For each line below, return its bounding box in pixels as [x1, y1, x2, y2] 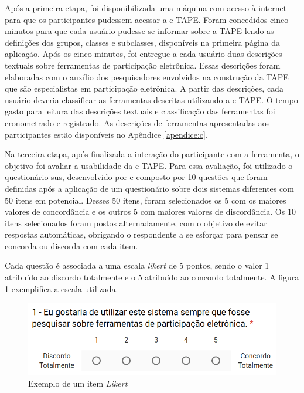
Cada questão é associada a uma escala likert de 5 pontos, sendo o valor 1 [5, 259, 269, 272]
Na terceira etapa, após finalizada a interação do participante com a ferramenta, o [5, 148, 299, 160]
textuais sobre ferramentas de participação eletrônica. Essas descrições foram [5, 59, 281, 71]
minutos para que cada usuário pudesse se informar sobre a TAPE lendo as [5, 25, 274, 37]
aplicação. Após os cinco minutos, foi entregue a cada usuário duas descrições [5, 48, 282, 60]
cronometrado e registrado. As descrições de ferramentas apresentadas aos [5, 116, 270, 128]
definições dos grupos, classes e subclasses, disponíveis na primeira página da [5, 36, 281, 48]
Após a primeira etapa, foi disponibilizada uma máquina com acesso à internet [5, 2, 287, 13]
